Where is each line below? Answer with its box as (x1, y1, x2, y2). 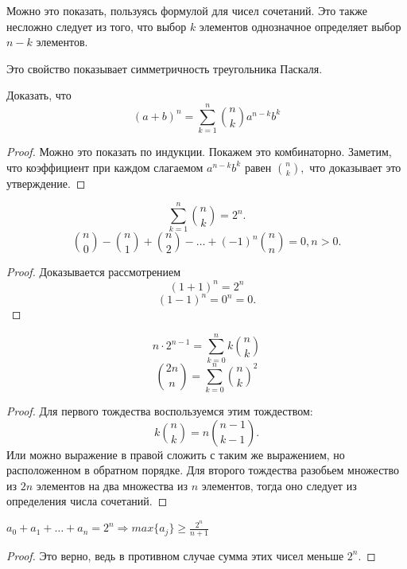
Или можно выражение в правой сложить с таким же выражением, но (6, 446, 345, 462)
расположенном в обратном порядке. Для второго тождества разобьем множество (6, 462, 399, 478)
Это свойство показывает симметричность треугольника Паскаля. (6, 60, 323, 76)
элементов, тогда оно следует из (201, 477, 357, 493)
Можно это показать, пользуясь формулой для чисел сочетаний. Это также (6, 2, 367, 18)
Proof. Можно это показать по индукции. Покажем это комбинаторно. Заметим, (6, 143, 392, 160)
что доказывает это (309, 158, 401, 175)
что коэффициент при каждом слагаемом (6, 158, 203, 175)
